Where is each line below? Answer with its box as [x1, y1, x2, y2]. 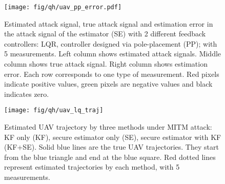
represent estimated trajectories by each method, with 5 [4, 161, 180, 172]
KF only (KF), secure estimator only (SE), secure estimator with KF [4, 131, 221, 142]
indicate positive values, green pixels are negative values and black [4, 78, 213, 89]
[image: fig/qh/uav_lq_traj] [4, 107, 104, 114]
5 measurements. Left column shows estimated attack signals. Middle [4, 48, 221, 59]
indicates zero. [4, 88, 49, 99]
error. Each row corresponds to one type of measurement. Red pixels [4, 68, 219, 79]
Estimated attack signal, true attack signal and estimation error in [4, 18, 213, 29]
